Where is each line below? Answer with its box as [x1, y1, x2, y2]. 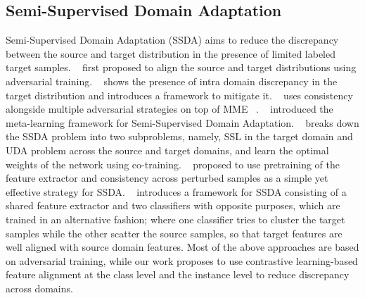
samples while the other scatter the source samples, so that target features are [6, 225, 342, 240]
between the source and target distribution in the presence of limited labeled [6, 46, 335, 61]
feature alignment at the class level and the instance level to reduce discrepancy [6, 267, 350, 282]
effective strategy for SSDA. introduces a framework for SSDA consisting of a [6, 184, 347, 199]
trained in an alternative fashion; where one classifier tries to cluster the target [6, 211, 345, 226]
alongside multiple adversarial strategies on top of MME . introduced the [6, 101, 333, 116]
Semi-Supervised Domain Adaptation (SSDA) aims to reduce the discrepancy [6, 32, 339, 47]
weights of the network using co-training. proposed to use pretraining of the [6, 156, 340, 171]
